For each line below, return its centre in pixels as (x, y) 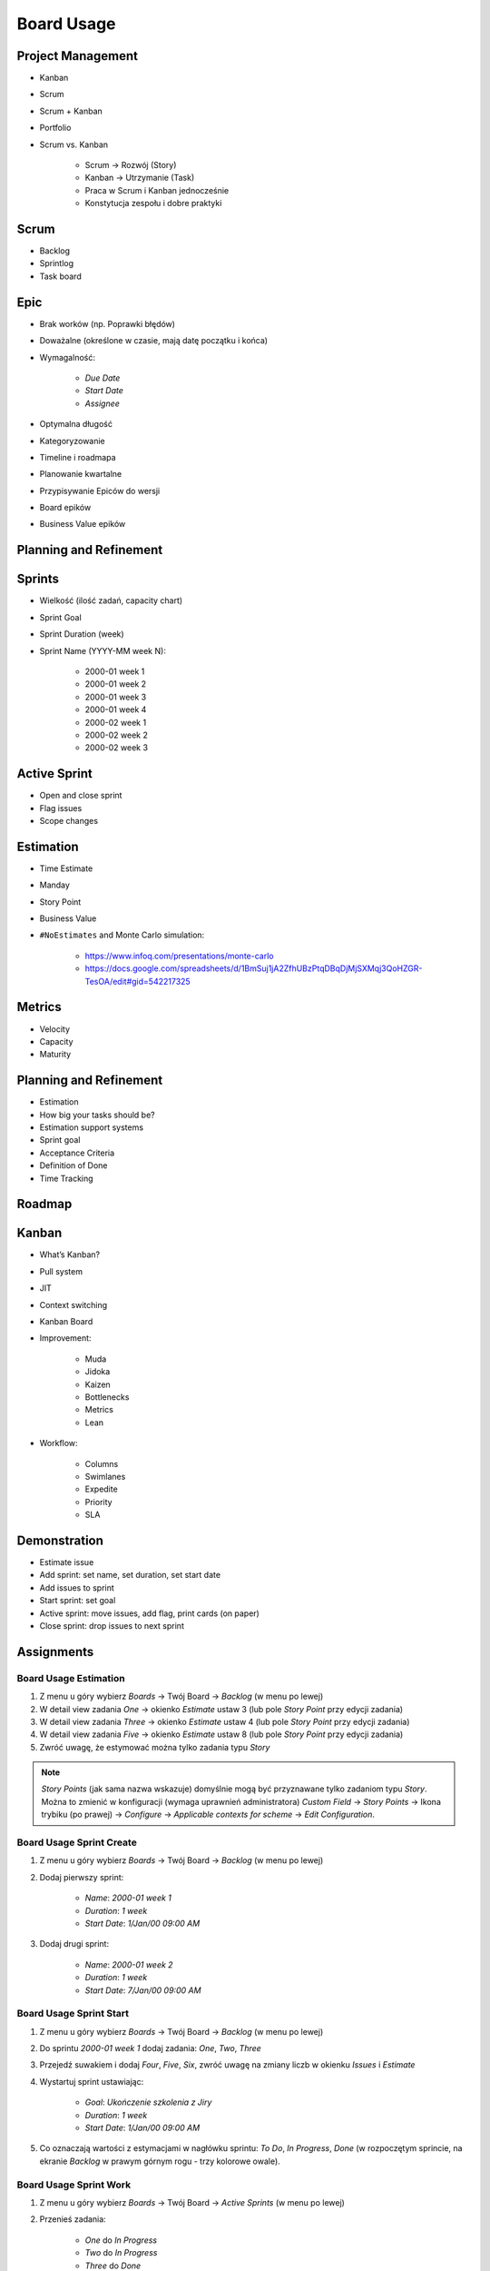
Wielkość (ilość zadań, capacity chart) (111, 600)
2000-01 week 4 (116, 709)
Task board (60, 276)
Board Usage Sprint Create (77, 1842)
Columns (102, 1463)
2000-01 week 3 (116, 697)
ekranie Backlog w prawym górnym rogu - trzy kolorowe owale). (160, 2161)
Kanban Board (66, 1322)
